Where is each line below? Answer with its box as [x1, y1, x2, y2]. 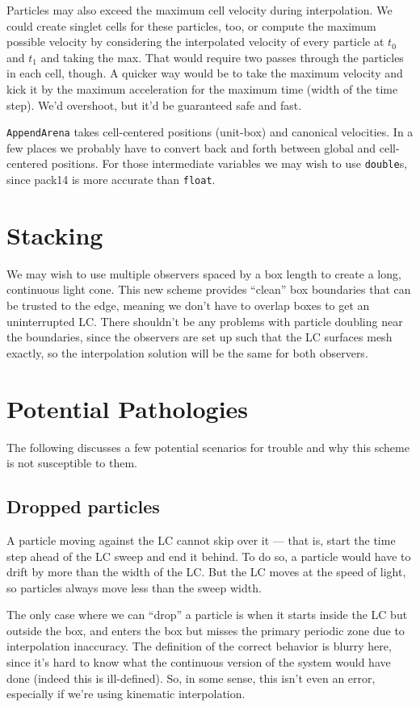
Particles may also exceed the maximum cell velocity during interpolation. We [6, 2, 393, 18]
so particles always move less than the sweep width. [6, 579, 262, 596]
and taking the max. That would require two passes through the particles [40, 48, 404, 65]
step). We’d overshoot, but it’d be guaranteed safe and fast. [6, 96, 302, 113]
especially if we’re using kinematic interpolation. [6, 685, 246, 702]
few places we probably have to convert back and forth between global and [6, 139, 376, 156]
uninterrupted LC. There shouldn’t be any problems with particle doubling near [6, 312, 403, 329]
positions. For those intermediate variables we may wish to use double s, [51, 155, 408, 172]
